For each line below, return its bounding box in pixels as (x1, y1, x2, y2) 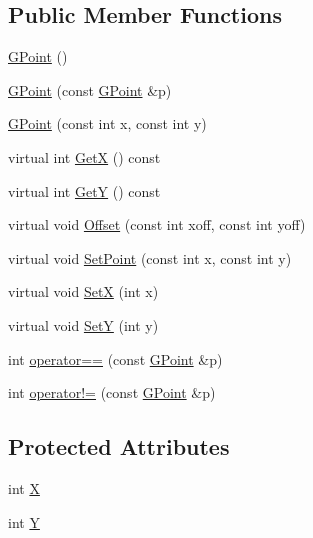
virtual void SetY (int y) (8, 314, 159, 335)
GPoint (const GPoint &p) (8, 79, 172, 100)
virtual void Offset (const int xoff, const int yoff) (8, 214, 306, 235)
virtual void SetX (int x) (8, 281, 159, 302)
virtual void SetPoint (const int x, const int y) (8, 247, 292, 268)
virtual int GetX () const (8, 146, 161, 167)
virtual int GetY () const (8, 180, 161, 201)
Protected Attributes (8, 431, 230, 462)
